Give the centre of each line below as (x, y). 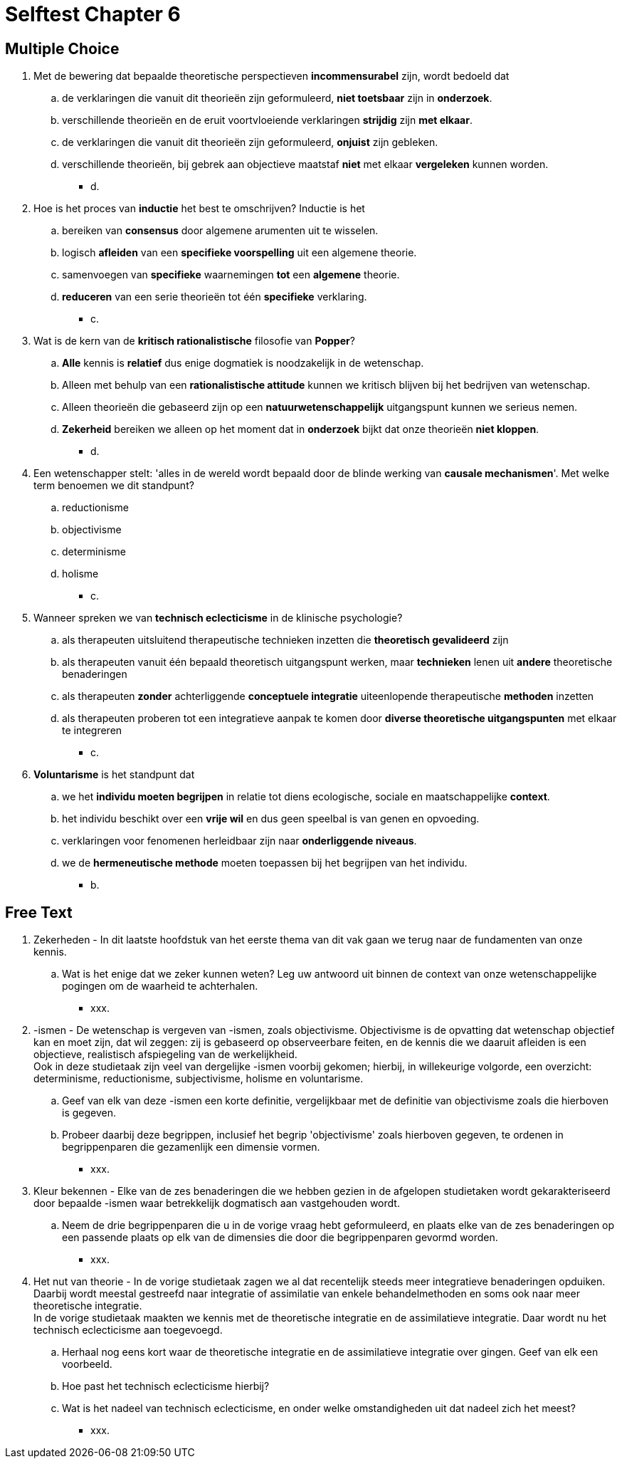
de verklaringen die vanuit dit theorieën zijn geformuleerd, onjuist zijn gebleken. (250, 142)
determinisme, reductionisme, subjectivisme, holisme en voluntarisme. (199, 1079)
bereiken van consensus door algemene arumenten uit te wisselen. (220, 231)
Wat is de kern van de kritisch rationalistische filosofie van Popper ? (194, 341)
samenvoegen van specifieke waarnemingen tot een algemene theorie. (231, 275)
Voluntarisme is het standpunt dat (114, 775)
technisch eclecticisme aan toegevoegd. (128, 1330)
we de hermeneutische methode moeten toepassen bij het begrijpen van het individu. (265, 863)
